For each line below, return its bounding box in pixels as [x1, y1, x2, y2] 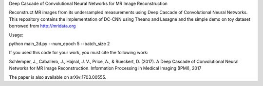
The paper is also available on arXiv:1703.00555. [9, 74, 107, 80]
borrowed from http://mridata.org [9, 23, 76, 29]
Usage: [9, 32, 24, 38]
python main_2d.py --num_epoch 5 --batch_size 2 [9, 41, 110, 46]
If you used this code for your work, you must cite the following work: [9, 50, 149, 56]
